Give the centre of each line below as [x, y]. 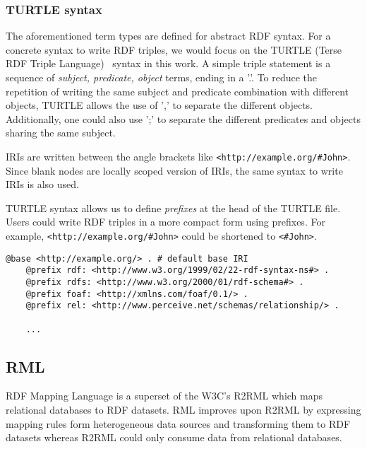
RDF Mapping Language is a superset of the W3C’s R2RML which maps [164, 396]
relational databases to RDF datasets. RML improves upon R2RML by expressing [183, 410]
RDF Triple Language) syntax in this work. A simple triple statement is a [168, 63]
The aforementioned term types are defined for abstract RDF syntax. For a [168, 36]
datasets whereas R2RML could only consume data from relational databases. [174, 437]
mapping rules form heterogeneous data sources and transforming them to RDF [178, 423]
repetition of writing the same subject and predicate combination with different [178, 91]
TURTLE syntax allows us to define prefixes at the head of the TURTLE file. [173, 208]
